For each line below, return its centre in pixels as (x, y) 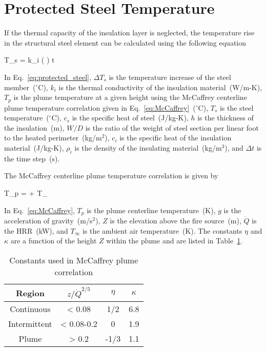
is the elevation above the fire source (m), (176, 220)
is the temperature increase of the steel (170, 77)
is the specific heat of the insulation (176, 138)
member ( (20, 87)
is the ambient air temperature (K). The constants (162, 230)
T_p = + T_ (26, 192)
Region (30, 293)
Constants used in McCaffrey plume (74, 260)
